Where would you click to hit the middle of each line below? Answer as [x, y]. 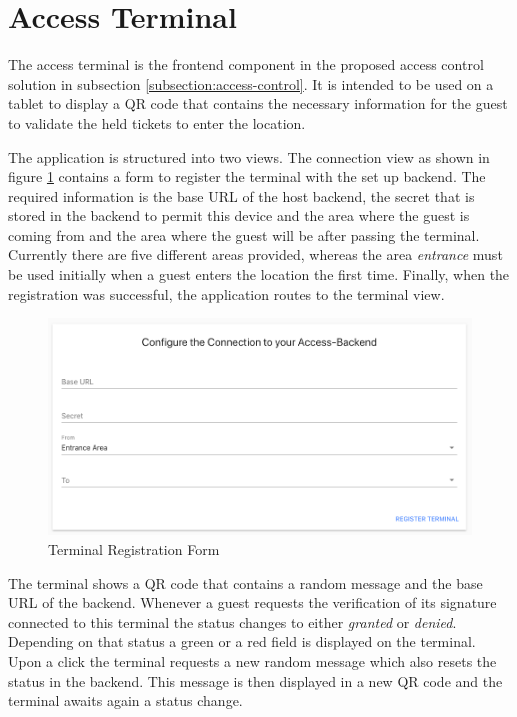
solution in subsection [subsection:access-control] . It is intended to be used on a [251, 83]
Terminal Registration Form [134, 549]
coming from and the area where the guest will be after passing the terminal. [244, 234]
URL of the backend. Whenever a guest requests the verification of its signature [252, 602]
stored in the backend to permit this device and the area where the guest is [239, 215]
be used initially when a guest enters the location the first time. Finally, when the [259, 274]
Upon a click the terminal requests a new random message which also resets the [252, 660]
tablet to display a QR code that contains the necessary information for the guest [258, 103]
